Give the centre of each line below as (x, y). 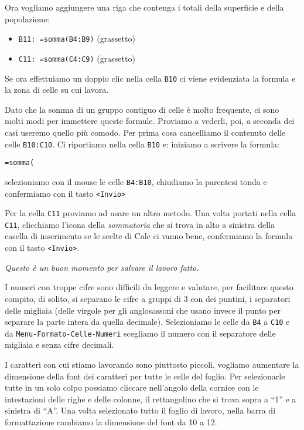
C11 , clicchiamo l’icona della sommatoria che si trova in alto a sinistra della (140, 224)
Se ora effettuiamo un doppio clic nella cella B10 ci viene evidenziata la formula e (150, 78)
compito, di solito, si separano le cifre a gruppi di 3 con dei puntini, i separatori (148, 298)
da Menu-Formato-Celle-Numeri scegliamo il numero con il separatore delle (140, 333)
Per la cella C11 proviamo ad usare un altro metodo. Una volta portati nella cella (151, 213)
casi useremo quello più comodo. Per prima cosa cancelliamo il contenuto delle (145, 132)
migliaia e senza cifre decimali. (59, 345)
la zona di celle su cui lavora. (57, 90)
